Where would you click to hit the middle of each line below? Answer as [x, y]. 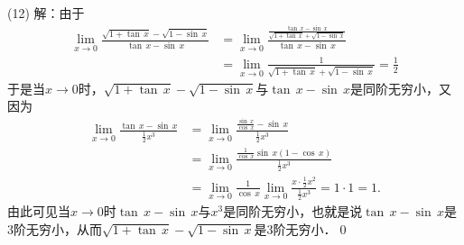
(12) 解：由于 [46, 13]
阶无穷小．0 [310, 228]
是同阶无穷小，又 [401, 88]
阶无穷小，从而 [58, 228]
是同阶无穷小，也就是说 [293, 211]
